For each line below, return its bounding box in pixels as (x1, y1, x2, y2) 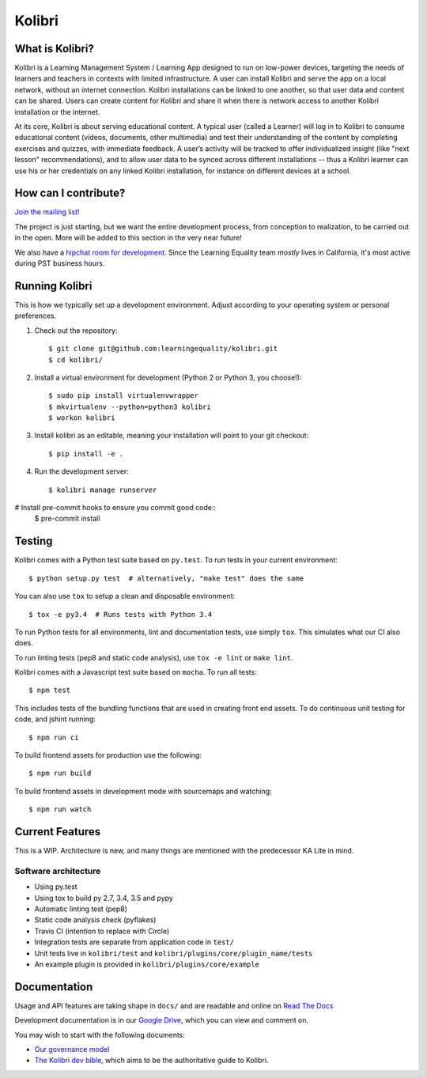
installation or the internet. (14, 107, 100, 116)
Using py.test (34, 882, 78, 891)
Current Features (14, 825, 101, 838)
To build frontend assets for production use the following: (14, 751, 202, 760)
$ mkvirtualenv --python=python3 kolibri (48, 402, 211, 411)
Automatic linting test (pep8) (34, 904, 128, 913)
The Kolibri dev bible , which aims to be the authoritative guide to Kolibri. (34, 1056, 269, 1065)
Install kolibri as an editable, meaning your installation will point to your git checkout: (34, 431, 309, 441)
